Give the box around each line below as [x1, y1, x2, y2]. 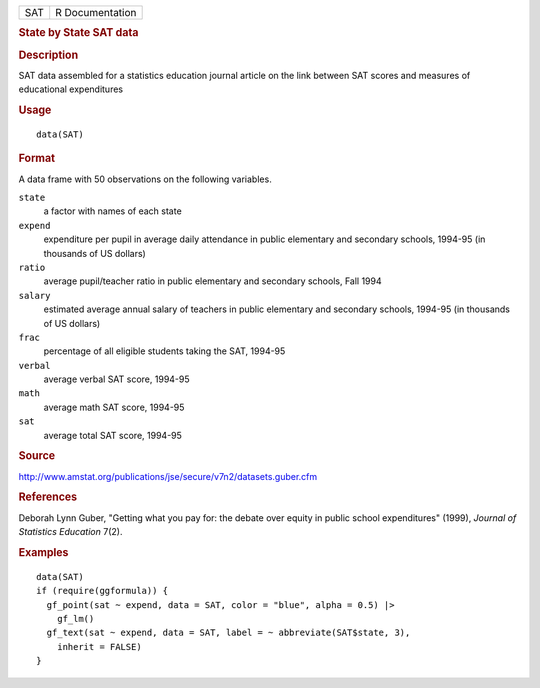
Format [18, 151, 55, 165]
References [18, 490, 78, 504]
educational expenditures [18, 83, 124, 95]
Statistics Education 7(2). [18, 526, 123, 538]
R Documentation [55, 6, 137, 19]
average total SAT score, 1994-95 [43, 429, 182, 441]
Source [18, 449, 56, 463]
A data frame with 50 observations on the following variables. [18, 173, 272, 185]
